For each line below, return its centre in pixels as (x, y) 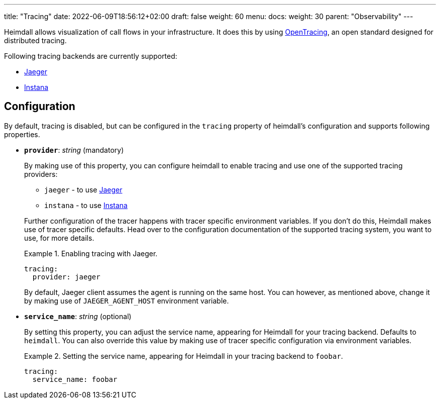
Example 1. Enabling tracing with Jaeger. (91, 253)
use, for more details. (59, 238)
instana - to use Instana (86, 205)
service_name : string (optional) (78, 316)
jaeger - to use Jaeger (83, 189)
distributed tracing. (35, 40)
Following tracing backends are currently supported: (91, 56)
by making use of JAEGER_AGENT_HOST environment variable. (127, 300)
